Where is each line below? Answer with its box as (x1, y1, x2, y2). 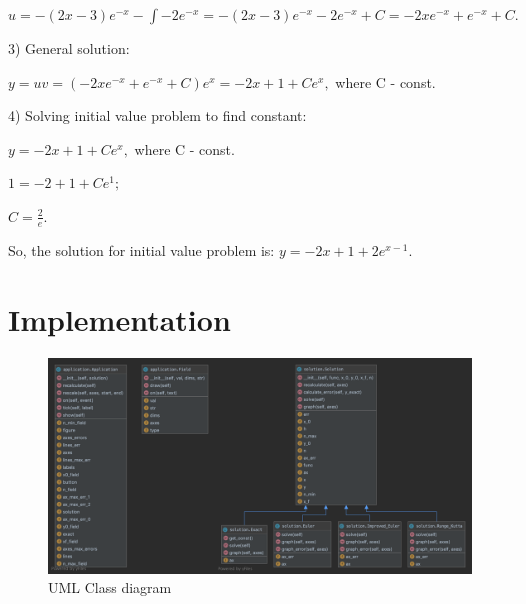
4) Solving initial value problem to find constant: (8, 105, 307, 126)
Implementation (8, 298, 231, 339)
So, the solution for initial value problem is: (8, 239, 275, 260)
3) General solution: (8, 38, 130, 58)
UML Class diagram (48, 577, 172, 598)
